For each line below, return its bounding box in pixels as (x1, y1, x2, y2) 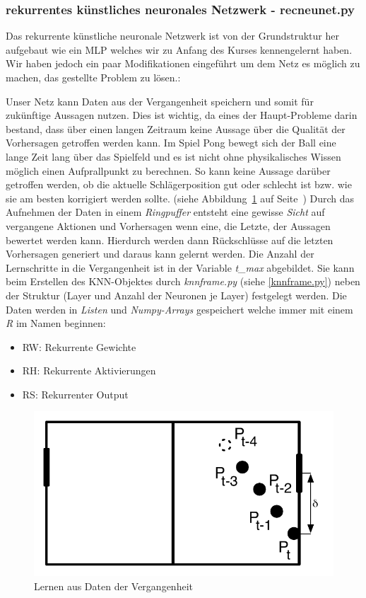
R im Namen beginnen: (6, 316, 106, 330)
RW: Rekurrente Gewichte (22, 339, 136, 354)
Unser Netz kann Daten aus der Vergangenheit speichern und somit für (6, 93, 314, 108)
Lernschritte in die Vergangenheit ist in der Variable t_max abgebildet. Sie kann (6, 260, 355, 275)
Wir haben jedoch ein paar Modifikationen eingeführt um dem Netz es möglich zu (6, 56, 360, 71)
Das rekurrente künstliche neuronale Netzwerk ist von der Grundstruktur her (6, 28, 339, 43)
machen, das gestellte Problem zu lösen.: (6, 70, 181, 84)
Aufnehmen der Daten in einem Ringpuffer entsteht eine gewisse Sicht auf (6, 205, 325, 219)
